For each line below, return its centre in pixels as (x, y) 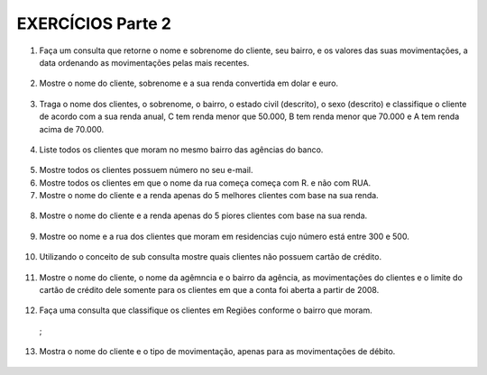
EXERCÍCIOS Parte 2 (94, 23)
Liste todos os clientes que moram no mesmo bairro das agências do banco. (181, 150)
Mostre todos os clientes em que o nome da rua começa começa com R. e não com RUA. (205, 183)
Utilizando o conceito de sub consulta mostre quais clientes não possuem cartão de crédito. (211, 257)
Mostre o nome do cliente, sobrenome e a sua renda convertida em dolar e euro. (188, 83)
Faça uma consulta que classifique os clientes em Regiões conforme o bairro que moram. (206, 310)
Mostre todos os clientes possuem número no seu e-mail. (146, 170)
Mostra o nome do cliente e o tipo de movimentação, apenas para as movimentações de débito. (217, 352)
